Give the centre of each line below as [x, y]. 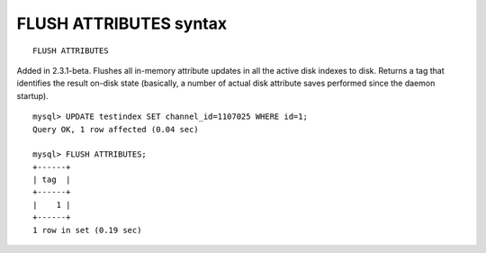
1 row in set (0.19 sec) [87, 230]
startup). [32, 95]
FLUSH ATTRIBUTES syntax [122, 23]
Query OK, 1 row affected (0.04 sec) [116, 129]
